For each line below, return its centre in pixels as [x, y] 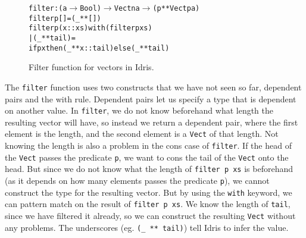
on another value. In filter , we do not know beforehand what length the [139, 110]
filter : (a [48, 8]
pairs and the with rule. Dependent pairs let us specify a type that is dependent [151, 98]
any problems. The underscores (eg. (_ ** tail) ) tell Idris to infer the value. [147, 227]
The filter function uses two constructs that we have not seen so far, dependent [153, 87]
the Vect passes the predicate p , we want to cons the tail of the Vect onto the [147, 157]
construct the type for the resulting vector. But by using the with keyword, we [149, 192]
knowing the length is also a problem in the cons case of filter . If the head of [148, 145]
